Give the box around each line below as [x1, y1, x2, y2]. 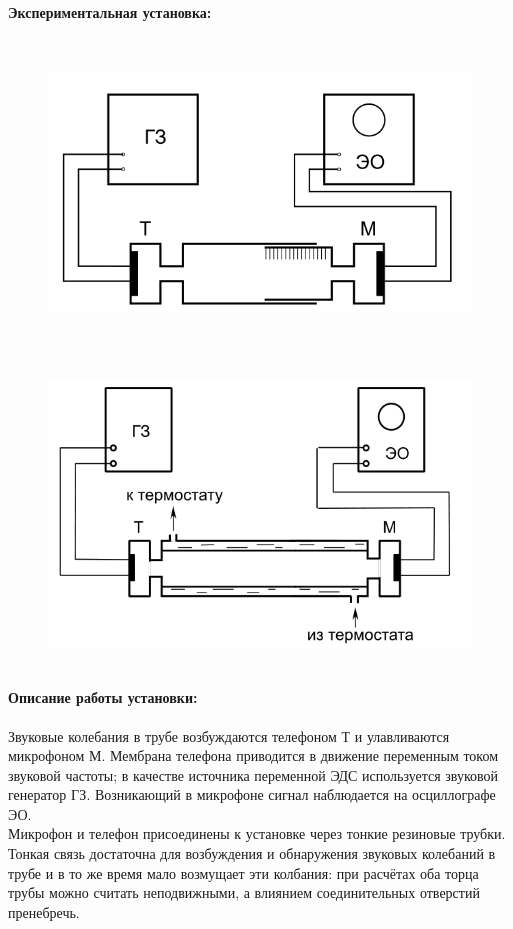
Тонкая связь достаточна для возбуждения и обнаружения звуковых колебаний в [8, 843, 496, 864]
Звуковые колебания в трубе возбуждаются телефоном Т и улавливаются [8, 725, 450, 746]
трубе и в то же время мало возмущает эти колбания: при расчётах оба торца [8, 862, 479, 883]
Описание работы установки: [8, 687, 198, 708]
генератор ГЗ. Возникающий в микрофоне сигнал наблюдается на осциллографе [8, 784, 496, 805]
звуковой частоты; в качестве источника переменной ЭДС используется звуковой [8, 764, 499, 785]
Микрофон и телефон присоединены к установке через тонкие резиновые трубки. [8, 823, 506, 844]
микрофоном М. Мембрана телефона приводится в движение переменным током [8, 745, 499, 766]
